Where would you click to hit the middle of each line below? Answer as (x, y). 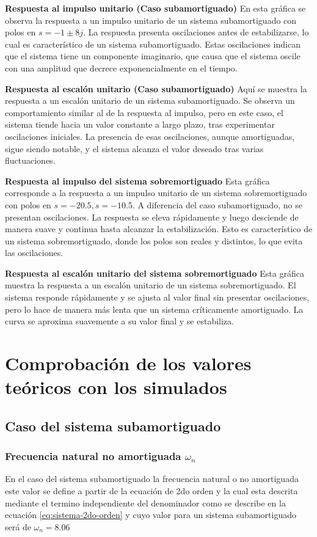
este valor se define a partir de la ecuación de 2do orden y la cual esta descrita (151, 491)
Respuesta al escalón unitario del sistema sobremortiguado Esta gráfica (155, 273)
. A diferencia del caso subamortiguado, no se (217, 204)
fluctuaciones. (30, 160)
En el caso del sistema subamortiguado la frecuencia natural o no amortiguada (152, 479)
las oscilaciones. (34, 253)
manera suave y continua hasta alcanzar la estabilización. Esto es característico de (159, 229)
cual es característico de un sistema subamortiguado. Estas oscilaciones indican (153, 44)
